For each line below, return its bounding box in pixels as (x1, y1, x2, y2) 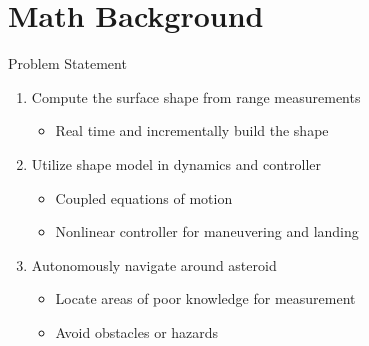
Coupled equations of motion (55, 187, 233, 208)
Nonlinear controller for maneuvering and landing (55, 221, 359, 242)
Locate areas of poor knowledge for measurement (55, 288, 356, 309)
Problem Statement (8, 53, 127, 74)
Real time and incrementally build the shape (55, 120, 329, 141)
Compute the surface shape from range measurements (31, 86, 361, 107)
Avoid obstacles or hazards (55, 321, 219, 342)
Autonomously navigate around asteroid (31, 254, 277, 275)
